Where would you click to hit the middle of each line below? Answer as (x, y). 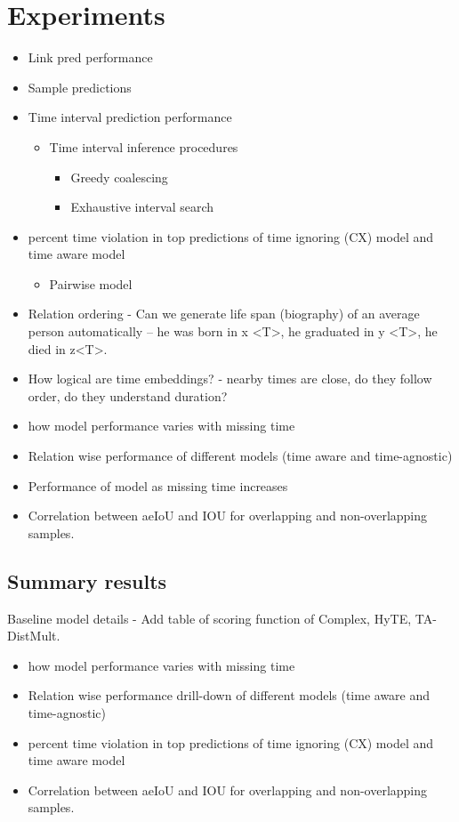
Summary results (87, 580)
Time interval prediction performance (130, 117)
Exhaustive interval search (142, 207)
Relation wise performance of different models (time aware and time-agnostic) (240, 456)
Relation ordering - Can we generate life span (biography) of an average (224, 314)
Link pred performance (90, 57)
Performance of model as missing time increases (158, 485)
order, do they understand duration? (128, 395)
